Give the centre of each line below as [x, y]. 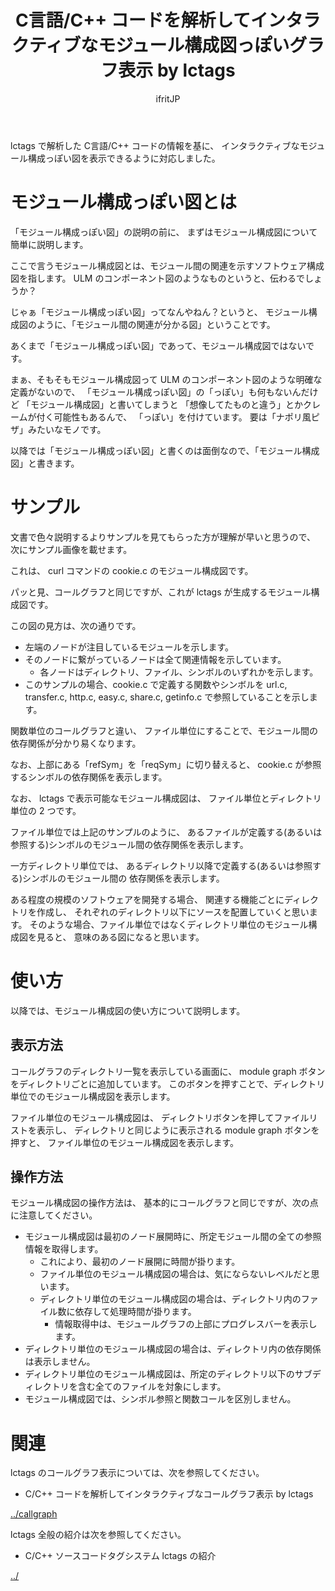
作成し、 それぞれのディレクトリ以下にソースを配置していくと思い [173, 912]
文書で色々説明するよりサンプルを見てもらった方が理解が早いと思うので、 [163, 537]
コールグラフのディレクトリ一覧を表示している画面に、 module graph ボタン [168, 1071]
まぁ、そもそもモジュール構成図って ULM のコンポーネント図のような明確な [166, 379]
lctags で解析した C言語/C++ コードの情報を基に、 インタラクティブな [155, 145]
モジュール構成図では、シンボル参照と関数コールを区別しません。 [160, 1399]
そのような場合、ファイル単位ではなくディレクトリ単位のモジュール [169, 924]
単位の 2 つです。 [46, 810]
